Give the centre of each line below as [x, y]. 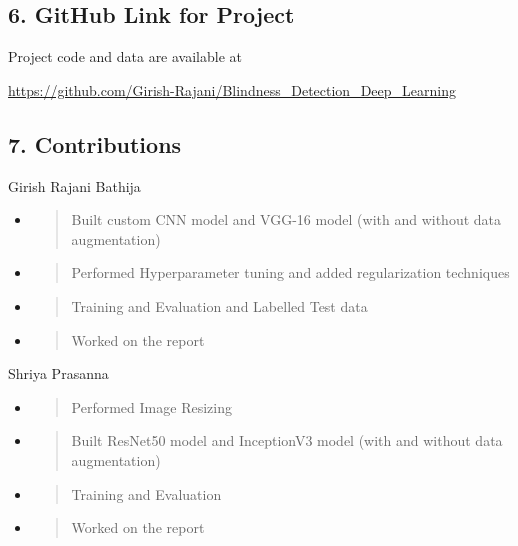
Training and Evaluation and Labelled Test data [219, 305]
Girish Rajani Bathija [74, 185]
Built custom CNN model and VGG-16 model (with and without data [286, 219]
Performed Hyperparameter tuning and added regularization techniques [290, 272]
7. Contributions [95, 143]
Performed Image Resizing [151, 406]
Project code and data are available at [125, 56]
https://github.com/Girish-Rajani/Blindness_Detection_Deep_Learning [232, 89]
